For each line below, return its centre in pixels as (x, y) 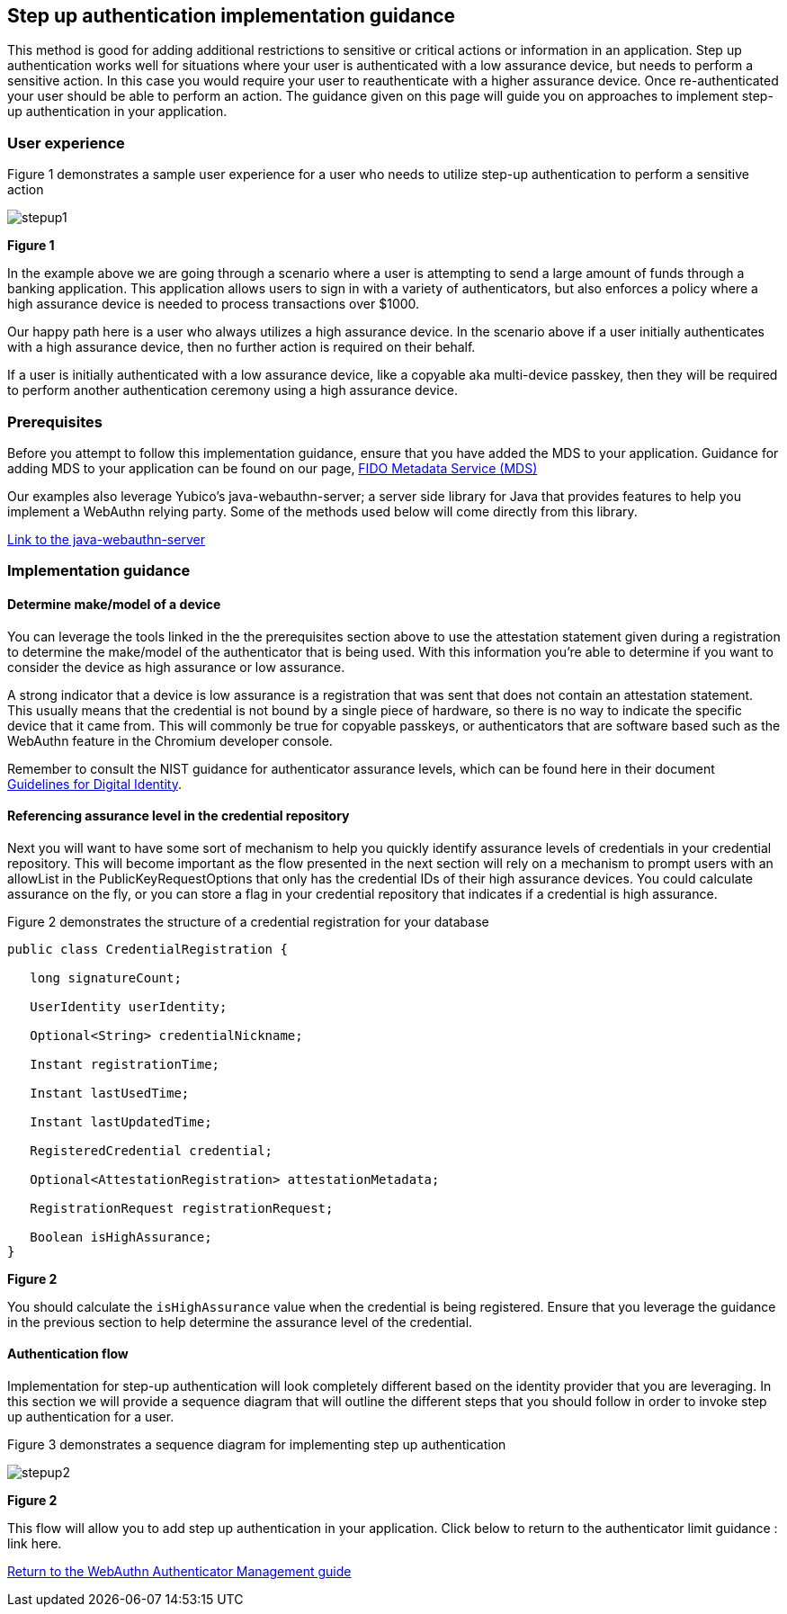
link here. (35, 1543)
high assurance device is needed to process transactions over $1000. (214, 304)
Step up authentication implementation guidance (232, 16)
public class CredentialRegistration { (148, 949)
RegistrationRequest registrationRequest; (182, 1208)
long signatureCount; (106, 977)
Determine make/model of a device (114, 604)
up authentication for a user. (91, 1416)
